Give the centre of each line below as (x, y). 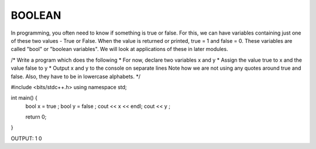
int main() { (24, 98)
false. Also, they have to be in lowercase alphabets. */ (75, 76)
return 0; (36, 117)
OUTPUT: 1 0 (26, 138)
